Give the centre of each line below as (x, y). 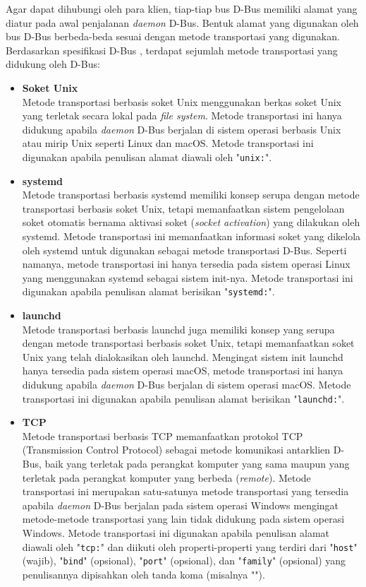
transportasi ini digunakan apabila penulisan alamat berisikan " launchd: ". (183, 398)
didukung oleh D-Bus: (53, 64)
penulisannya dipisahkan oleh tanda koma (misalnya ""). (144, 574)
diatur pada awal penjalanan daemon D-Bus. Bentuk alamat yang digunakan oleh (182, 22)
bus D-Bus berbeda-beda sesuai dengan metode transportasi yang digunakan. (173, 36)
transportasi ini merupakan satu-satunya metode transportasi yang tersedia (185, 491)
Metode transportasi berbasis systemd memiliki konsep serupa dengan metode (191, 195)
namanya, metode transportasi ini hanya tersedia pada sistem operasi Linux (186, 264)
